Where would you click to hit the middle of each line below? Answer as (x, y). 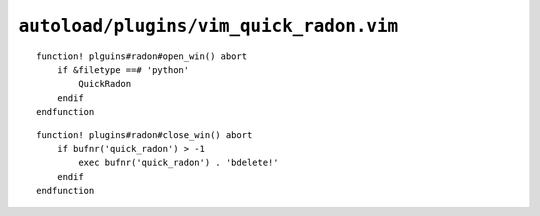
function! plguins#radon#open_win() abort (142, 56)
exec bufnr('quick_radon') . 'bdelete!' (178, 163)
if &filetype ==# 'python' (123, 69)
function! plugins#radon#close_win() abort (144, 134)
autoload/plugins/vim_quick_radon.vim (208, 26)
